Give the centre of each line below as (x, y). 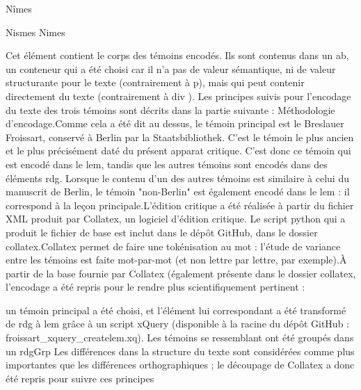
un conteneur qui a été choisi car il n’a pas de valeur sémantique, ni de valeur (171, 68)
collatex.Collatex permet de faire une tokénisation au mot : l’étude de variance (173, 246)
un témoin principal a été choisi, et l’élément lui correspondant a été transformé (176, 310)
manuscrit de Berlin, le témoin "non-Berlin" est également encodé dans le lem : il (178, 192)
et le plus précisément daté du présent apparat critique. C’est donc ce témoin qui (178, 151)
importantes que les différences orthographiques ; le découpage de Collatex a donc (180, 365)
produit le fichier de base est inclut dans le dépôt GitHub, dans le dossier (162, 232)
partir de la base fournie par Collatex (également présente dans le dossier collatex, (181, 273)
